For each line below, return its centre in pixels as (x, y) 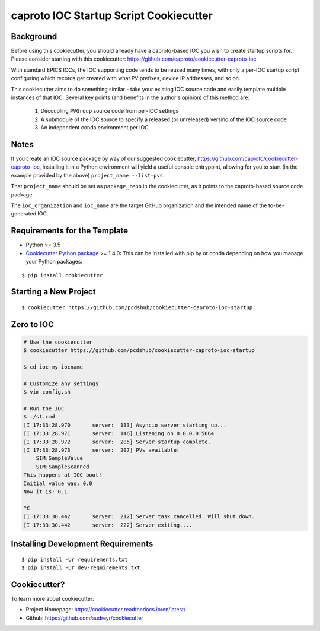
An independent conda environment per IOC (95, 128)
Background (34, 37)
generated (24, 214)
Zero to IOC (33, 324)
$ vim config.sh (47, 392)
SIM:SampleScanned (63, 467)
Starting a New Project (53, 292)
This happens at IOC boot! (63, 475)
